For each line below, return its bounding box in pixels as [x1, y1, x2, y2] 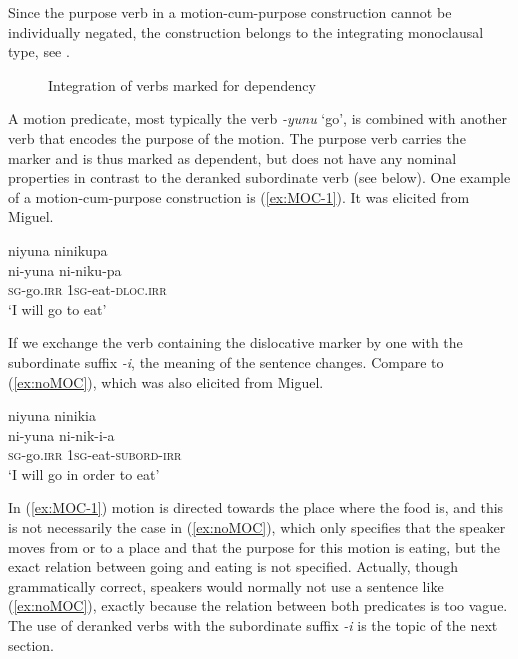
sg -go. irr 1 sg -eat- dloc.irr [8, 279, 167, 300]
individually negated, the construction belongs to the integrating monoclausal [8, 21, 484, 42]
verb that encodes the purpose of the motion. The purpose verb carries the [8, 127, 466, 148]
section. [8, 634, 54, 655]
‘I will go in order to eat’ [8, 463, 160, 484]
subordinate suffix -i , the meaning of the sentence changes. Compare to [8, 351, 444, 372]
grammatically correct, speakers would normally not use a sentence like [8, 575, 444, 596]
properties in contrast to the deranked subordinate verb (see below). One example [8, 167, 511, 188]
